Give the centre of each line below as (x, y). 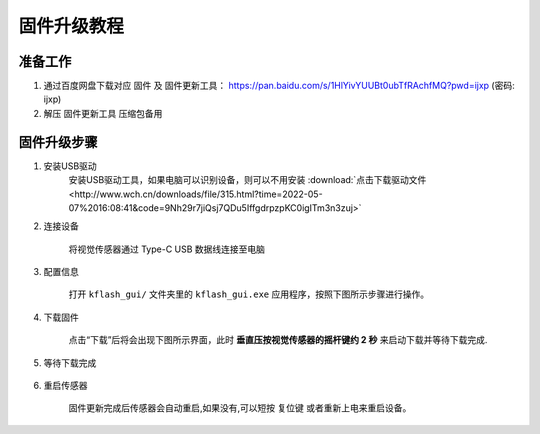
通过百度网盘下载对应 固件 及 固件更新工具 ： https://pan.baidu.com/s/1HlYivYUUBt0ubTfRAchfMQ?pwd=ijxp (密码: (279, 86)
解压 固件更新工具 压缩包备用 (103, 113)
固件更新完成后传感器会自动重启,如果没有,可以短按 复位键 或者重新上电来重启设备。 (240, 408)
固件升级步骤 (58, 141)
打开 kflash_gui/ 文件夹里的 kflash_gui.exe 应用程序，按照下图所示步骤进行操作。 (249, 294)
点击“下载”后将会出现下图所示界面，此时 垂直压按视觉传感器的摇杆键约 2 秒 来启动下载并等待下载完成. (278, 340)
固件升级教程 (71, 26)
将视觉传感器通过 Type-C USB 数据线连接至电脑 (166, 249)
